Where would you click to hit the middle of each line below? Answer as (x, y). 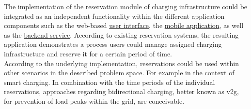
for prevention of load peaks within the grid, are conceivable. (94, 101)
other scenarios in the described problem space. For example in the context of (119, 73)
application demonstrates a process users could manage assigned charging (113, 44)
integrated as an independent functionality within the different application (114, 16)
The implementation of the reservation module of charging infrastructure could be (126, 6)
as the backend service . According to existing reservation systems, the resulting (121, 34)
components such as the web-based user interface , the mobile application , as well (124, 25)
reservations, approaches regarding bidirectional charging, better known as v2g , (121, 91)
